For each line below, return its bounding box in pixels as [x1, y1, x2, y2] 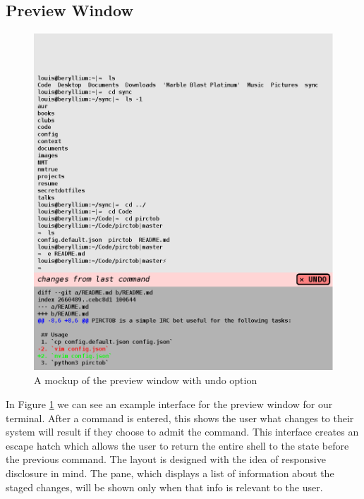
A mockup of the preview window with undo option [34, 373, 257, 388]
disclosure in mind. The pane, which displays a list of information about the [6, 465, 334, 480]
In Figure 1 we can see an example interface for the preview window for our [6, 396, 333, 411]
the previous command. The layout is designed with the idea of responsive [6, 452, 326, 467]
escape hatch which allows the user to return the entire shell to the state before [6, 438, 349, 452]
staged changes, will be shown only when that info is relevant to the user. [6, 479, 323, 494]
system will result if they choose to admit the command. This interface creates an [6, 424, 359, 439]
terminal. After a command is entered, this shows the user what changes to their [6, 410, 354, 425]
